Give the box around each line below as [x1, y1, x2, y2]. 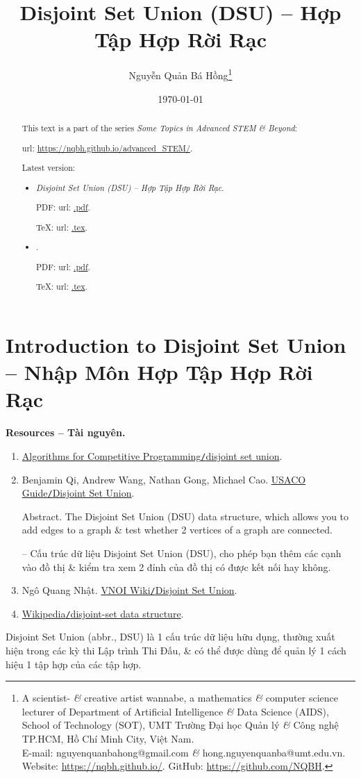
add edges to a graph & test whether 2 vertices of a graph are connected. [22, 522, 333, 537]
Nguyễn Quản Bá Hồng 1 [128, 66, 233, 82]
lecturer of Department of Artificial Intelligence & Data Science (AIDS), [22, 704, 329, 718]
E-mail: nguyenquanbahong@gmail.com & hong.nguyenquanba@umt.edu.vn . [22, 745, 346, 759]
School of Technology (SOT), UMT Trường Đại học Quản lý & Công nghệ [22, 718, 339, 732]
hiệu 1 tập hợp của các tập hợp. [6, 656, 142, 671]
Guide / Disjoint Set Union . [22, 486, 135, 500]
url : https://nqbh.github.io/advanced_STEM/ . [22, 142, 193, 154]
